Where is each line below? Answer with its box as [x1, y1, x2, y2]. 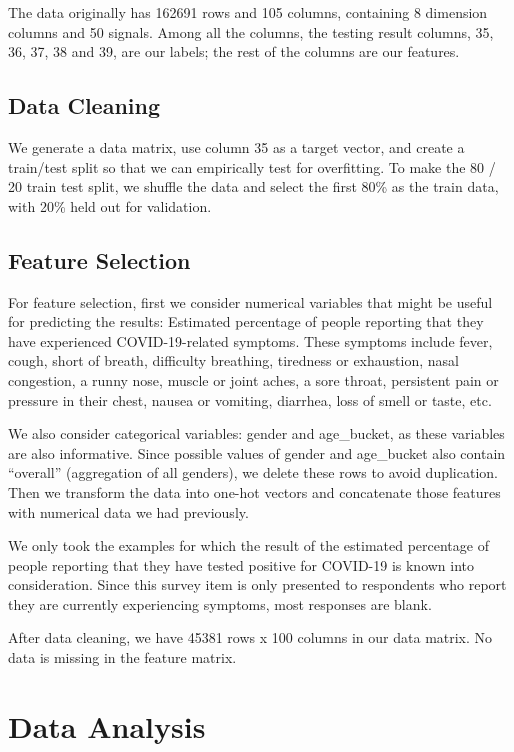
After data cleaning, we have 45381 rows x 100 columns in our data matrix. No [8, 627, 493, 648]
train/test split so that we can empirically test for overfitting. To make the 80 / [8, 156, 496, 177]
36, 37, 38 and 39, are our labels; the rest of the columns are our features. [8, 41, 460, 62]
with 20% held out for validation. [8, 195, 212, 216]
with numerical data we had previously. [8, 501, 249, 522]
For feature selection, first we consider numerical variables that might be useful [8, 291, 493, 312]
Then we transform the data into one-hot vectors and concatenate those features [8, 481, 501, 502]
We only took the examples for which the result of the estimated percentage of [8, 535, 489, 556]
